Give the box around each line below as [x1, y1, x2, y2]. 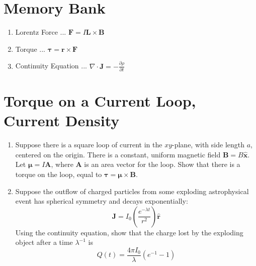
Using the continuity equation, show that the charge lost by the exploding [15, 227, 243, 237]
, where [51, 159, 73, 169]
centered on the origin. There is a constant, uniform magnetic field [15, 149, 221, 159]
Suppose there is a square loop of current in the [15, 139, 162, 150]
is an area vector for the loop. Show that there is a [84, 159, 240, 169]
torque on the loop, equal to [15, 169, 102, 180]
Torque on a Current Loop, [4, 91, 196, 111]
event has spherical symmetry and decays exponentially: [15, 196, 188, 206]
